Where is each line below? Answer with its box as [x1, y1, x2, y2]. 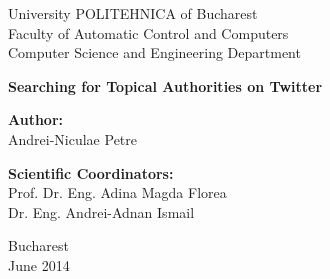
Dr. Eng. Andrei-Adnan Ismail [8, 201, 195, 222]
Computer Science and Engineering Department [8, 42, 301, 63]
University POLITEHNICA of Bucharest [8, 3, 258, 23]
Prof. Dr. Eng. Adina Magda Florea [8, 182, 227, 203]
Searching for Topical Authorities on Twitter [8, 75, 323, 96]
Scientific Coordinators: [8, 162, 174, 183]
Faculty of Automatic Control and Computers [8, 22, 289, 43]
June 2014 [8, 254, 70, 275]
